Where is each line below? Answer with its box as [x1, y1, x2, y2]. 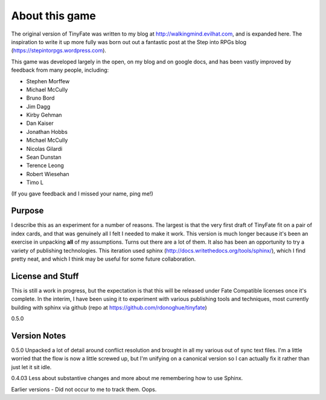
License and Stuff [11, 271, 79, 281]
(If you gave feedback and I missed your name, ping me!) [11, 190, 153, 197]
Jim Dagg [26, 103, 51, 110]
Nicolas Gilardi [26, 145, 63, 152]
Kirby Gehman [26, 112, 62, 119]
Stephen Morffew [26, 77, 70, 84]
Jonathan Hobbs [26, 128, 68, 135]
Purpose [11, 206, 44, 216]
